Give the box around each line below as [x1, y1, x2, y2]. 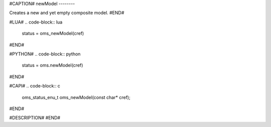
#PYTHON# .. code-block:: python [9, 50, 81, 57]
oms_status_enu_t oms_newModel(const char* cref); [22, 94, 130, 100]
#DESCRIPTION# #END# [9, 115, 60, 121]
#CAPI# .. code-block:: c [9, 83, 60, 89]
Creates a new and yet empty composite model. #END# [9, 10, 124, 16]
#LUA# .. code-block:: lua [9, 19, 63, 25]
